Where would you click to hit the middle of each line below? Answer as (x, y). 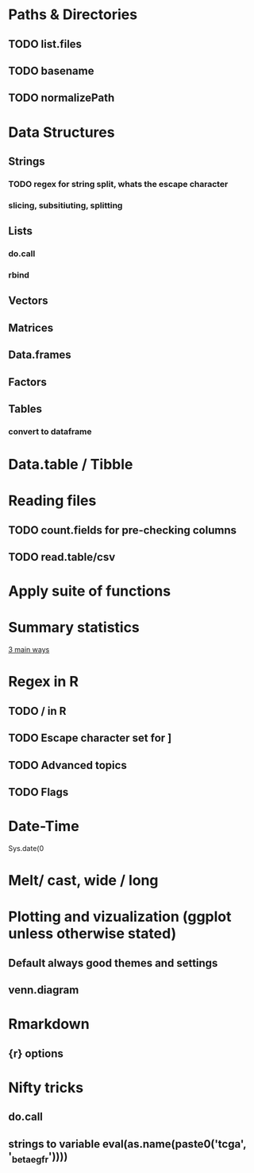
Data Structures (62, 132)
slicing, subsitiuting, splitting (65, 205)
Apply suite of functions (90, 591)
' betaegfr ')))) (38, 1157)
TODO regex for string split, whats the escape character (118, 184)
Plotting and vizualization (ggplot (120, 917)
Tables (25, 408)
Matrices (31, 328)
